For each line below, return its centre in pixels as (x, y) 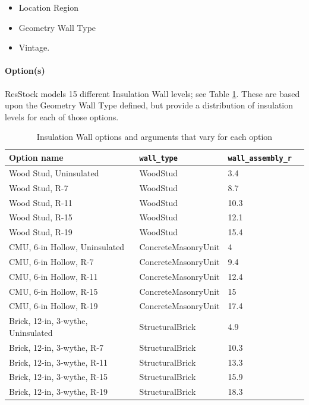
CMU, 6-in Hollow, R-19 (53, 306)
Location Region (49, 7)
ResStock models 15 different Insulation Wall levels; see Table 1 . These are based (152, 93)
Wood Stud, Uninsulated (54, 172)
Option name (36, 157)
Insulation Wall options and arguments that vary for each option (154, 137)
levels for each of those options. (62, 116)
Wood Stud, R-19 (41, 232)
